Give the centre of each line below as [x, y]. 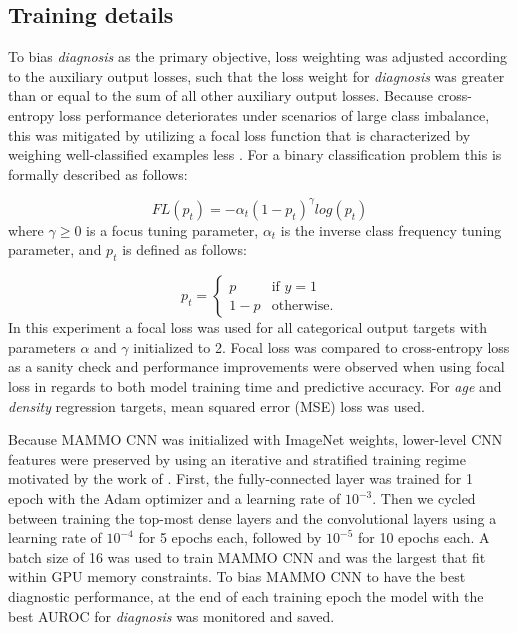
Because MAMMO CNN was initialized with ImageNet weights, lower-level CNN [255, 439]
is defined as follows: [184, 249]
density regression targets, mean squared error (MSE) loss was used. [216, 405]
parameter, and [55, 249]
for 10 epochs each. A [423, 537]
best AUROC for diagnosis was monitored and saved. [171, 615]
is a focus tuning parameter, [172, 229]
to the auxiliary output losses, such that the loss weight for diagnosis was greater [256, 75]
